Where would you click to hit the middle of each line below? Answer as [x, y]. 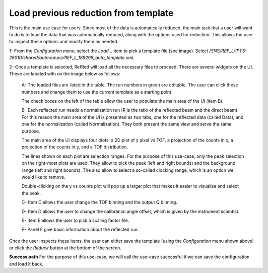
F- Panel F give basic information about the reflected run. [80, 230]
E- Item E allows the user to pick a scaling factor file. [75, 220]
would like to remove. [43, 177]
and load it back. [26, 264]
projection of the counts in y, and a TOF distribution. [75, 147]
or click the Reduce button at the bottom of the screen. [65, 248]
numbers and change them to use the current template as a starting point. [97, 92]
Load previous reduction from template [91, 13]
